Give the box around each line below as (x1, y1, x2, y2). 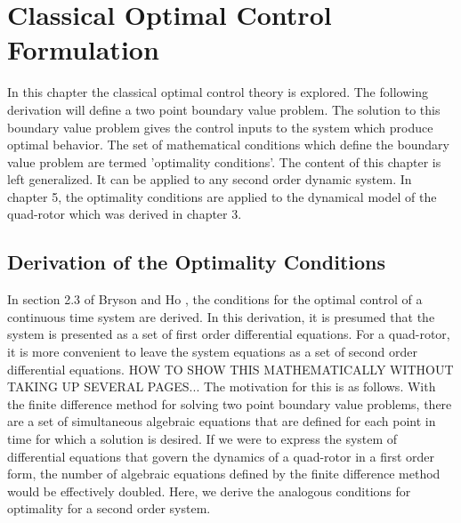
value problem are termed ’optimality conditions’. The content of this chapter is (7, 152, 441, 171)
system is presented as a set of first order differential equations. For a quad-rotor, (7, 325, 450, 343)
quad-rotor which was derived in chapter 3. (7, 205, 242, 223)
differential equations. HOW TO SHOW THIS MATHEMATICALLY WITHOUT (7, 359, 454, 378)
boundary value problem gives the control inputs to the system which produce (7, 117, 433, 136)
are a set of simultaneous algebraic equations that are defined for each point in (7, 412, 436, 430)
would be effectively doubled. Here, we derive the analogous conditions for (7, 481, 411, 500)
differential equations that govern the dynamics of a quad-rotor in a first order (7, 447, 435, 465)
